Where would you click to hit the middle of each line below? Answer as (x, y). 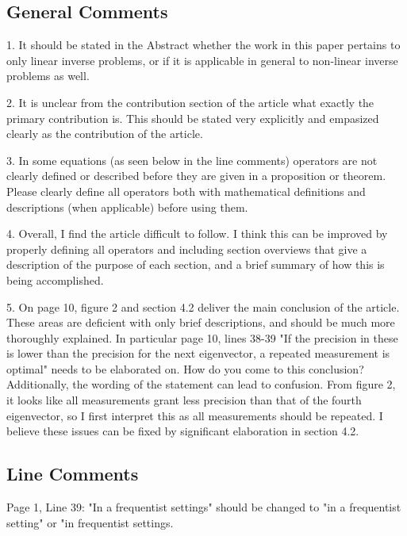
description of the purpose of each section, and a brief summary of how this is (196, 264)
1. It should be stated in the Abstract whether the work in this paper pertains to (203, 45)
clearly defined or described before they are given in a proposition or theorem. (196, 176)
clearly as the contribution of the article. (105, 134)
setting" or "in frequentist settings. (90, 522)
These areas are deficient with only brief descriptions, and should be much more (201, 322)
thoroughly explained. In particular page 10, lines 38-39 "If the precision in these (202, 337)
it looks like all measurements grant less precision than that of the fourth (184, 400)
